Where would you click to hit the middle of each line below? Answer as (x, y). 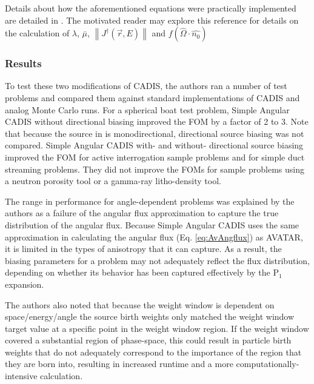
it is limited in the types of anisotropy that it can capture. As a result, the (143, 249)
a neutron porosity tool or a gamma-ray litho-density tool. (113, 181)
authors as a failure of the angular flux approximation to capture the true (142, 213)
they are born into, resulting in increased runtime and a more (119, 364)
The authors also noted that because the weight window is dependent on (140, 304)
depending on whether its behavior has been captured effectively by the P (142, 272)
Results (23, 63)
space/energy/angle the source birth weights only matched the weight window (150, 316)
